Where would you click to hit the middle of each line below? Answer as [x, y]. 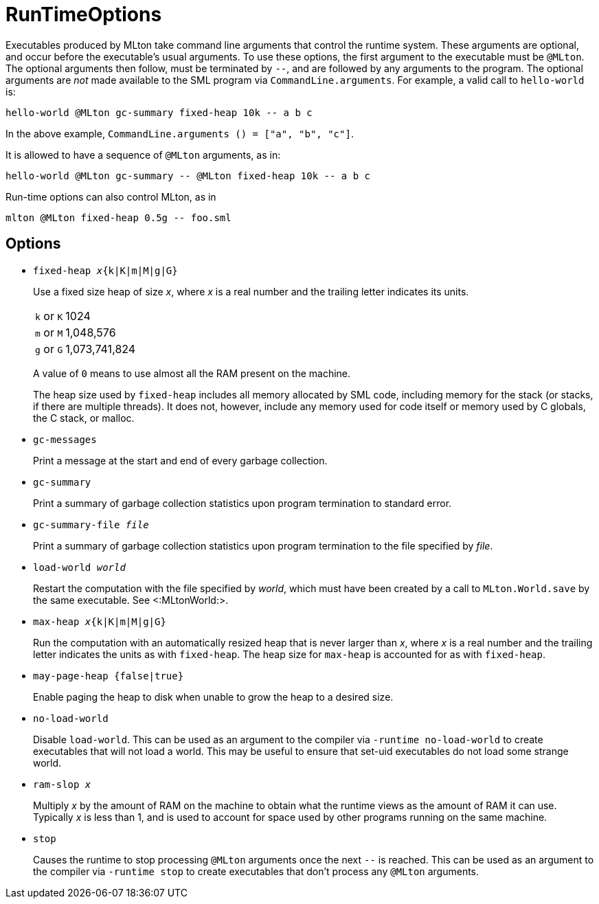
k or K [49, 316]
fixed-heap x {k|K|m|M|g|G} [105, 270]
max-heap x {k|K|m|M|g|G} [100, 621]
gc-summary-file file [91, 524]
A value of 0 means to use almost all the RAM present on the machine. [192, 373]
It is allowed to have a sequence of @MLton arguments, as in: [143, 155]
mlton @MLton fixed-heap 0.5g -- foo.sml [118, 217]
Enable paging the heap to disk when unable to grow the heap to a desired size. [213, 697]
